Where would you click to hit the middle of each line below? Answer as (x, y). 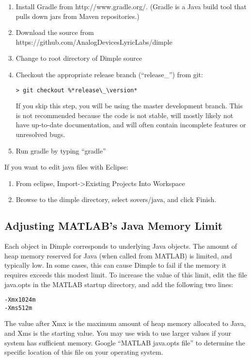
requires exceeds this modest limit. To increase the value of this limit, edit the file (126, 274)
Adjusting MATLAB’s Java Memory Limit (114, 226)
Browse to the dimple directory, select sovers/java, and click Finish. (116, 199)
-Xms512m (18, 308)
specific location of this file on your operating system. (84, 352)
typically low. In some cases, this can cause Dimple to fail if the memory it (116, 265)
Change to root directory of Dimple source (79, 58)
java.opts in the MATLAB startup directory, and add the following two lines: (119, 284)
